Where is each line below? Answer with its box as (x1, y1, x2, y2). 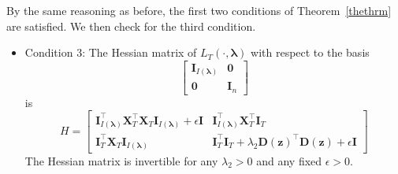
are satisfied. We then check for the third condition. (6, 17, 256, 34)
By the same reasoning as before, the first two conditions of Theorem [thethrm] (6, 2, 392, 18)
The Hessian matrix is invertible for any (24, 152, 218, 168)
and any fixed (256, 152, 322, 168)
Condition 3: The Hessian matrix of (24, 44, 197, 61)
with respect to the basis (251, 44, 370, 61)
